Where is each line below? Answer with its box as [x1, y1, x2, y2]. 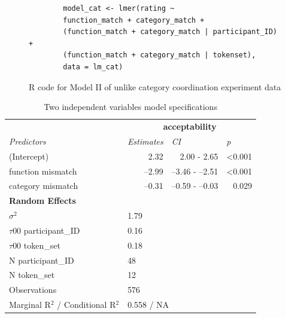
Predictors [9, 134, 46, 147]
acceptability [163, 120, 217, 132]
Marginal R [9, 298, 51, 311]
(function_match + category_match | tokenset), [63, 51, 256, 60]
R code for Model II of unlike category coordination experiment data [29, 80, 281, 93]
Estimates [127, 134, 163, 147]
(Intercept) [9, 149, 49, 162]
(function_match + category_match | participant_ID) [63, 27, 278, 36]
